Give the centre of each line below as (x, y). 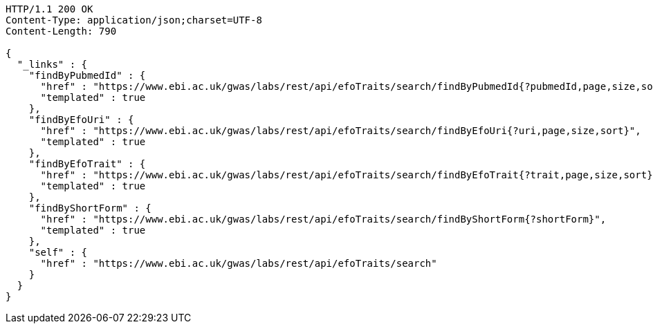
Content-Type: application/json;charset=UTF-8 (134, 20)
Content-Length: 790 (61, 31)
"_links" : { (52, 64)
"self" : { (58, 252)
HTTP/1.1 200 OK (49, 9)
